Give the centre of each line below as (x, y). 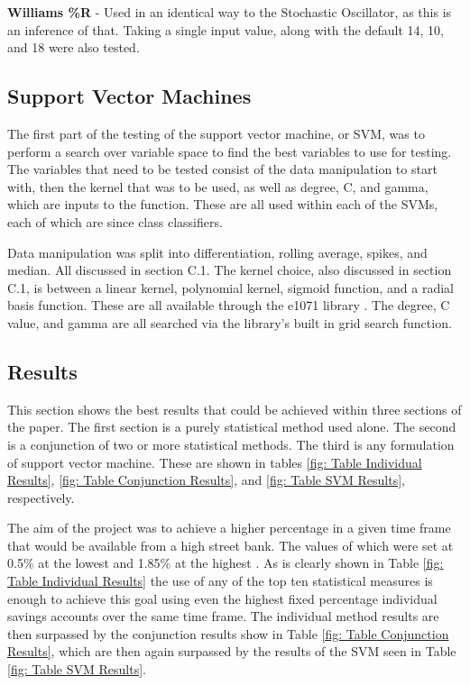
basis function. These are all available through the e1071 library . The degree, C (229, 305)
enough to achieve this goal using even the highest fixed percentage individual (222, 598)
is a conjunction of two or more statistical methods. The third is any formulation (231, 444)
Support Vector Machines (129, 96)
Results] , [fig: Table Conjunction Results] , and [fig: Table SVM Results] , (206, 480)
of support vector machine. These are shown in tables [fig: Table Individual (215, 462)
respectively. (41, 497)
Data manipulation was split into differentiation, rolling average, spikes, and (217, 252)
